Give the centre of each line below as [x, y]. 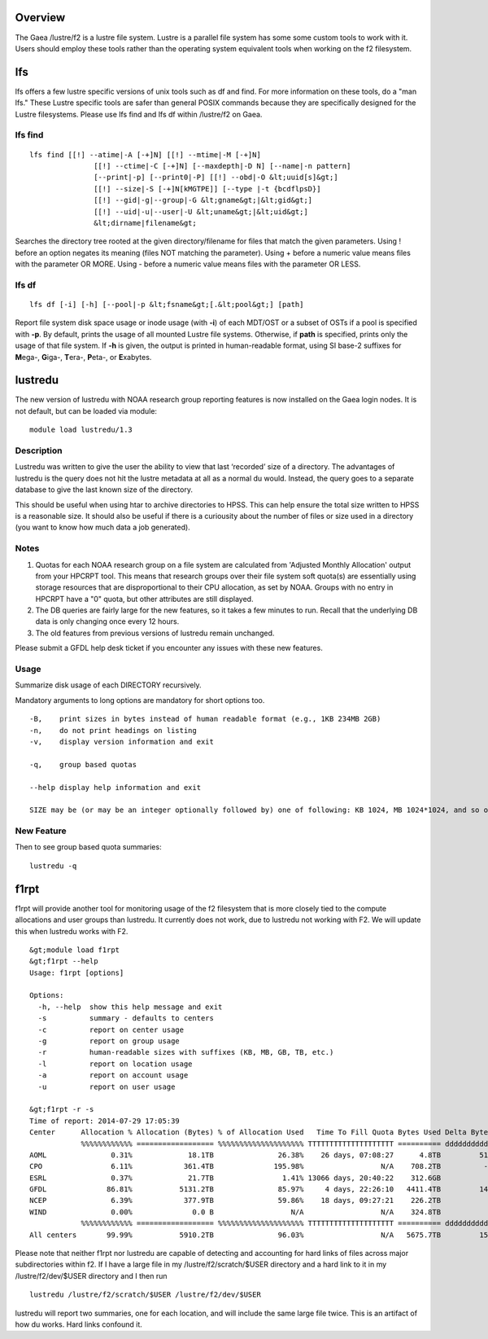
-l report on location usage [115, 1064]
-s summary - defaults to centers [126, 1019]
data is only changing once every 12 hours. [107, 621]
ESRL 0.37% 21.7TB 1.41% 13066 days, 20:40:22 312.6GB [235, 1178]
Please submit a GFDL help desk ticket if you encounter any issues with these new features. [169, 648]
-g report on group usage [109, 1041]
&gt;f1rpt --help [64, 961]
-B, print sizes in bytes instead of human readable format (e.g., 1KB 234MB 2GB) [205, 719]
